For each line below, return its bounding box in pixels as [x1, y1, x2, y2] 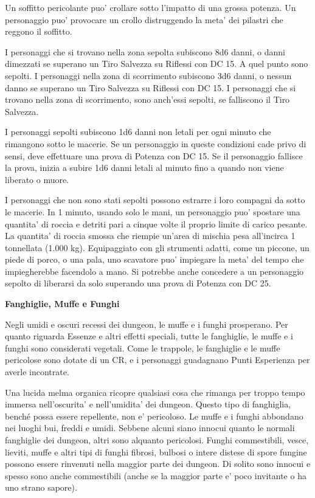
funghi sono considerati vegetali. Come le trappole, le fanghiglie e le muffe [5, 341, 280, 354]
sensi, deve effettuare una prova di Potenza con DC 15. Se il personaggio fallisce [5, 149, 303, 162]
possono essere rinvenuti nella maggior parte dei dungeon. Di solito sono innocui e [5, 457, 311, 470]
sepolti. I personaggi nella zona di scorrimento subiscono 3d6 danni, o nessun [5, 69, 292, 81]
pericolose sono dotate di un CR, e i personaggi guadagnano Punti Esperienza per [5, 353, 310, 366]
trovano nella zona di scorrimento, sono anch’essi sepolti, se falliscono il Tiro [5, 93, 290, 106]
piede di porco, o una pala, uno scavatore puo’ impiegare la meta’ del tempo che [5, 253, 304, 266]
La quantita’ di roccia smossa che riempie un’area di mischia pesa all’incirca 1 [5, 229, 296, 242]
